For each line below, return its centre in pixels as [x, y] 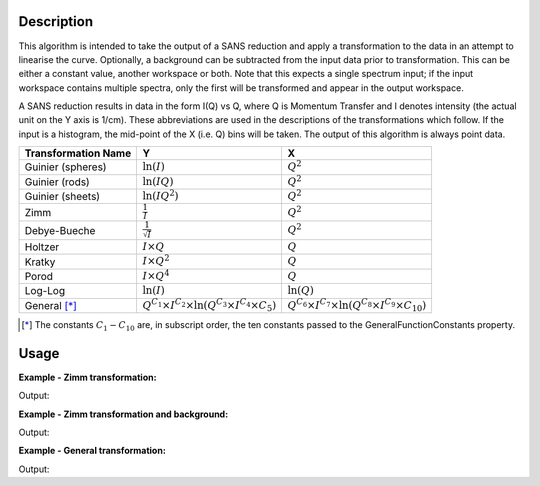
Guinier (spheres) [65, 167]
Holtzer [42, 247]
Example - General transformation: [92, 451]
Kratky [40, 262]
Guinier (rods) [57, 182]
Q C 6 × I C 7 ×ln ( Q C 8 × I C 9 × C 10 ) [357, 305]
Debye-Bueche [60, 230]
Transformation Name [78, 153]
